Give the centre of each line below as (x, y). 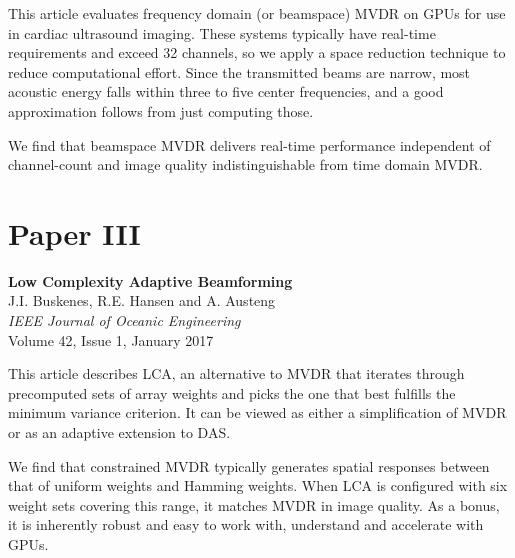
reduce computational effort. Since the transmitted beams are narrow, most (239, 71)
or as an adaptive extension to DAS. (119, 432)
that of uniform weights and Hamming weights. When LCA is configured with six (258, 485)
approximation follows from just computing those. (161, 110)
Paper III (74, 232)
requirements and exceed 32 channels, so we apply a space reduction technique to (257, 52)
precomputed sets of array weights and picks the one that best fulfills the (232, 392)
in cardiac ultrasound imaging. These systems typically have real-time (222, 32)
